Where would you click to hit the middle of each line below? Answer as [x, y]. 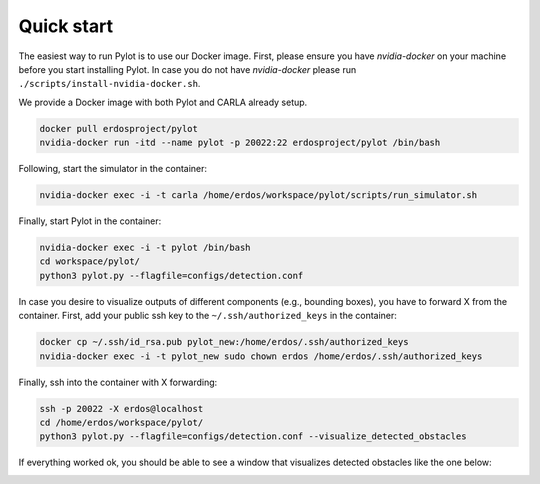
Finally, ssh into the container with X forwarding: [118, 382]
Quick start [66, 26]
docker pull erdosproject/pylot [119, 128]
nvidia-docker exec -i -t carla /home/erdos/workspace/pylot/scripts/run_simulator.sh [258, 195]
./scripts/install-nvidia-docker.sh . [109, 84]
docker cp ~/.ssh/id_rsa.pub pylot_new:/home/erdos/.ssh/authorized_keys [224, 342]
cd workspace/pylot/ [89, 261]
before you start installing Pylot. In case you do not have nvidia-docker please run [187, 69]
